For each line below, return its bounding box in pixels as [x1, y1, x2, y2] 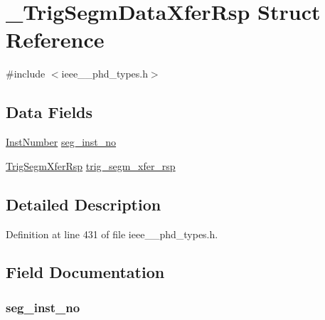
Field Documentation [6, 261, 165, 283]
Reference [6, 25, 105, 54]
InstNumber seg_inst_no [6, 134, 117, 149]
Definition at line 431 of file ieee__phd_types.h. [6, 226, 218, 241]
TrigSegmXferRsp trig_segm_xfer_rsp [6, 158, 176, 173]
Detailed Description [6, 193, 161, 215]
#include [6, 66, 46, 81]
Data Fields [6, 101, 93, 123]
